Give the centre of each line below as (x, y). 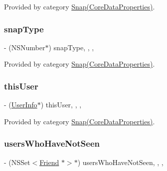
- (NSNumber (25, 47)
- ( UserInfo (21, 105)
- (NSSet (17, 162)
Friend (49, 162)
